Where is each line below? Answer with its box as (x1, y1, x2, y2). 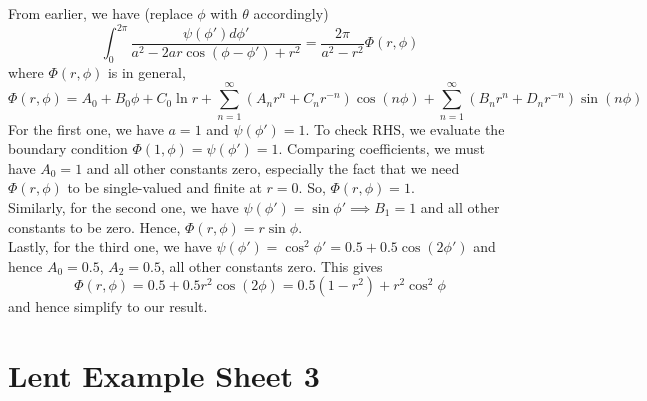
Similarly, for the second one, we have (8, 196, 239, 217)
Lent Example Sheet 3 (8, 355, 320, 396)
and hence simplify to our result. (8, 296, 208, 317)
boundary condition (8, 138, 128, 159)
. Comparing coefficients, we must (278, 138, 485, 159)
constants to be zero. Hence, (8, 216, 181, 237)
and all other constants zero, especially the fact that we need (86, 157, 460, 178)
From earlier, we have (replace (8, 3, 193, 23)
